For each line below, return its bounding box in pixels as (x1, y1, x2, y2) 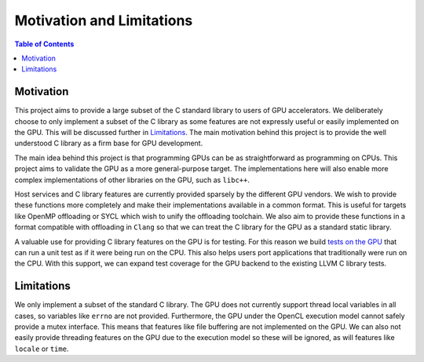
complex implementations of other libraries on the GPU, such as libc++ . (14, 175, 250, 185)
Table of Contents (14, 39, 75, 49)
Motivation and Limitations (14, 12, 193, 29)
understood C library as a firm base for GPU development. (14, 138, 203, 148)
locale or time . (14, 344, 69, 353)
